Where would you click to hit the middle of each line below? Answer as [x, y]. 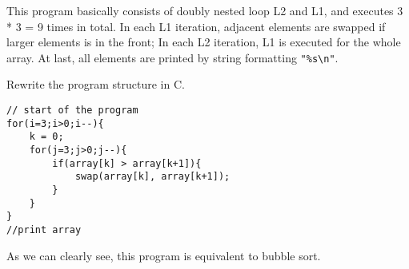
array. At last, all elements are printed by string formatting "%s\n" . [172, 57]
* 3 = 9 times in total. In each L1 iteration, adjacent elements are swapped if [196, 26]
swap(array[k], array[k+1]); [152, 177]
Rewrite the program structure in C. [96, 84]
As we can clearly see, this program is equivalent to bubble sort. [164, 255]
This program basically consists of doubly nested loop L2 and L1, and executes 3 [205, 10]
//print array [44, 229]
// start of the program [72, 111]
